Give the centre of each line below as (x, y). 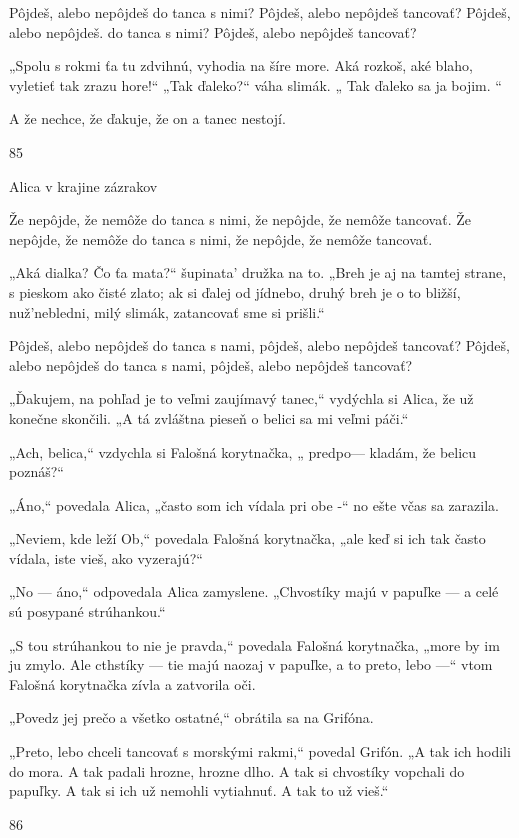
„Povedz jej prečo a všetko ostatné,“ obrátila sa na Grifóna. (191, 717)
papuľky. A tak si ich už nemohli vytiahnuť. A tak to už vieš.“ (199, 790)
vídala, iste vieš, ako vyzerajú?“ (106, 557)
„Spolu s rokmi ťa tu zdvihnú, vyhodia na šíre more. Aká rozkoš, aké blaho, (241, 65)
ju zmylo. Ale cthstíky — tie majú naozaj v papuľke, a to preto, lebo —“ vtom (251, 664)
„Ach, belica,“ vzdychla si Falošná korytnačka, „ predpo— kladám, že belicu (243, 451)
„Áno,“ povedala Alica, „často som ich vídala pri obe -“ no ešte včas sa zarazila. (254, 504)
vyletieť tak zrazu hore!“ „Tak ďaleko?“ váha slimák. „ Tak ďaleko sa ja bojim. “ (255, 84)
